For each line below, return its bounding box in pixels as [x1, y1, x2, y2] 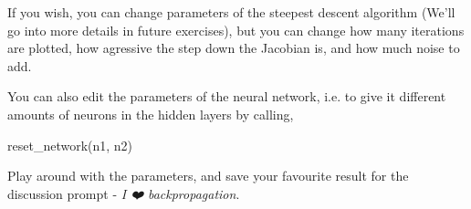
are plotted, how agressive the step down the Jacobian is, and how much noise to [7, 38, 460, 57]
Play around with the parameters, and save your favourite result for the [7, 166, 409, 185]
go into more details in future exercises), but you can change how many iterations [7, 20, 465, 39]
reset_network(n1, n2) [7, 135, 133, 154]
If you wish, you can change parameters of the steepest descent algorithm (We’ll [7, 3, 455, 21]
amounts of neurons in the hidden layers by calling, [7, 104, 294, 123]
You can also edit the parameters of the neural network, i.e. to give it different [7, 87, 446, 106]
